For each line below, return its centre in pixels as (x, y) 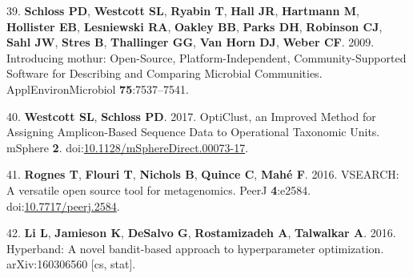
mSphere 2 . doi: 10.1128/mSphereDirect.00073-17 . (128, 147)
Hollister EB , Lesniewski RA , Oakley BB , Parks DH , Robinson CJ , (194, 26)
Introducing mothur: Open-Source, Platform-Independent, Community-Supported (206, 57)
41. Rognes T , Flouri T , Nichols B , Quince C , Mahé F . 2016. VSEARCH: (203, 174)
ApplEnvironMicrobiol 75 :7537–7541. (98, 89)
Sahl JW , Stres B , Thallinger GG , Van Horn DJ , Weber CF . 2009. (190, 42)
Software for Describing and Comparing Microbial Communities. (164, 73)
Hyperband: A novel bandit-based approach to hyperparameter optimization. (195, 248)
